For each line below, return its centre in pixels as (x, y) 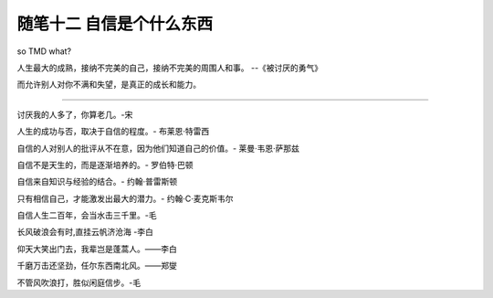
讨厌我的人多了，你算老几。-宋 (75, 114)
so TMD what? (44, 51)
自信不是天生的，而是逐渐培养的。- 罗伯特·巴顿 (105, 165)
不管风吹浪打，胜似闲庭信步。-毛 (79, 282)
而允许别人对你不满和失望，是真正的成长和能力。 (109, 85)
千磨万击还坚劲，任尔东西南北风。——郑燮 (97, 266)
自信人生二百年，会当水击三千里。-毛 (87, 216)
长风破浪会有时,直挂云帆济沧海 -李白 (85, 232)
